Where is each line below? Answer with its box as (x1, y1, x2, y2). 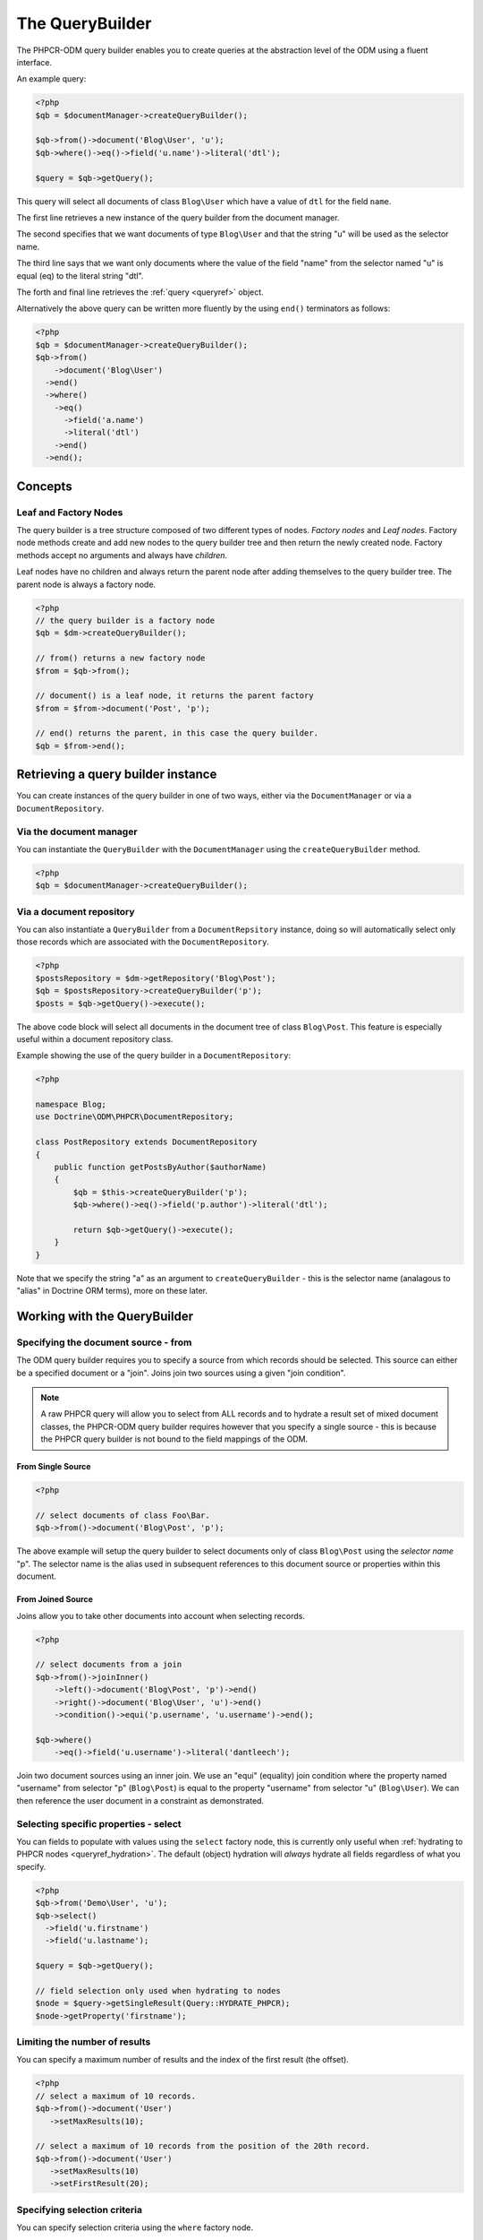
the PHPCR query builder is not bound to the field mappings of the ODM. (40, 1434, 309, 1444)
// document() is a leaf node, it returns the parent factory (35, 691, 314, 701)
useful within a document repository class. (16, 1033, 174, 1044)
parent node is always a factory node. (16, 579, 157, 590)
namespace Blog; (35, 1099, 107, 1110)
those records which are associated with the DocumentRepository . (16, 936, 270, 947)
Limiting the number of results (16, 2036, 151, 2047)
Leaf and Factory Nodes (16, 506, 123, 519)
